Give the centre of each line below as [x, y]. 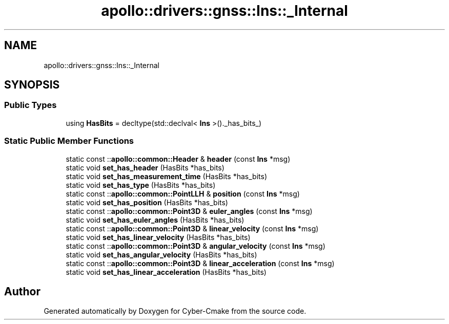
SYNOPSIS [32, 85]
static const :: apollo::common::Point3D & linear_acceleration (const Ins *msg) [200, 263]
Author [22, 291]
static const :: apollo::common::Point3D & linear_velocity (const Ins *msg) [192, 228]
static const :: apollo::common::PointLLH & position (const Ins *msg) [183, 193]
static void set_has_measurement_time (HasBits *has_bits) [166, 176]
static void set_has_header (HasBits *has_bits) [145, 167]
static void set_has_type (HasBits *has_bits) [141, 185]
